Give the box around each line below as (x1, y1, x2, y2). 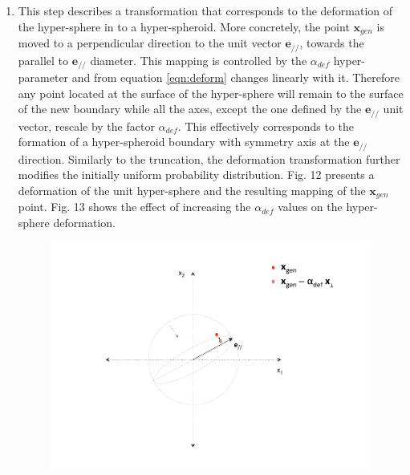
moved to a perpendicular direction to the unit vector (18, 35, 282, 51)
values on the (278, 198, 343, 215)
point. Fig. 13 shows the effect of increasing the (18, 198, 251, 215)
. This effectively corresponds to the (177, 117, 355, 134)
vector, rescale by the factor (18, 117, 155, 134)
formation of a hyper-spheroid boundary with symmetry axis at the (18, 133, 350, 150)
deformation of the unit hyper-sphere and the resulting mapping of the (18, 181, 366, 198)
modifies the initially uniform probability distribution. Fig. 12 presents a (18, 166, 375, 183)
